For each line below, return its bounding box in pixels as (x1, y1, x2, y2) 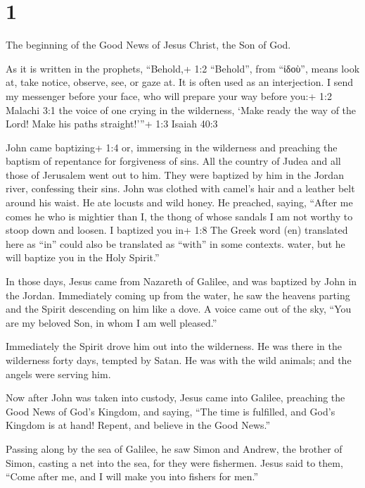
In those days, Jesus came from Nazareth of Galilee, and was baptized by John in (6, 274, 357, 289)
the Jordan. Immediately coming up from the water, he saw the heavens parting (6, 287, 350, 302)
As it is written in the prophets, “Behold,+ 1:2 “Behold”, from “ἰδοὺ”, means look (6, 61, 360, 75)
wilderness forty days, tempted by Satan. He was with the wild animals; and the (6, 353, 352, 367)
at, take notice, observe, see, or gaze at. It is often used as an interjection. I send (6, 75, 354, 89)
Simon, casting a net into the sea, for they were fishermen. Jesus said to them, (6, 455, 343, 470)
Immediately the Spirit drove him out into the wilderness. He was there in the (6, 339, 342, 354)
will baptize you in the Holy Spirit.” (6, 250, 160, 265)
